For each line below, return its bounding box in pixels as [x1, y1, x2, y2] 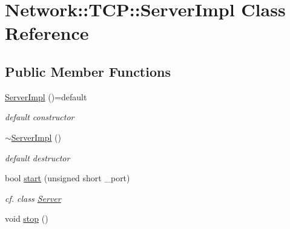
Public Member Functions [5, 62, 171, 80]
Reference [5, 21, 89, 45]
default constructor [5, 111, 74, 123]
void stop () [5, 212, 48, 225]
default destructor [5, 151, 70, 164]
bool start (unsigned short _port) [5, 172, 130, 184]
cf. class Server [5, 192, 61, 204]
